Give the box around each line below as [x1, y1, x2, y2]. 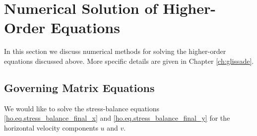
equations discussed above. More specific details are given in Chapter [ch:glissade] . [4, 55, 254, 66]
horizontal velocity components [4, 122, 98, 133]
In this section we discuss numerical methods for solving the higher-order [4, 46, 226, 56]
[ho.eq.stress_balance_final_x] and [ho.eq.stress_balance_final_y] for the [4, 113, 230, 123]
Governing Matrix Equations [4, 80, 155, 95]
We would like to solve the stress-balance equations [4, 103, 160, 113]
